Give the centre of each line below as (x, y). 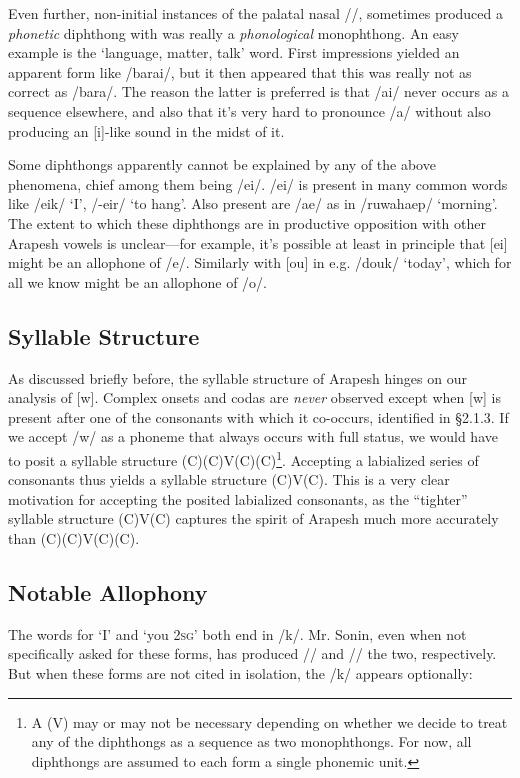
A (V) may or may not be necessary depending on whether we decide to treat (269, 721)
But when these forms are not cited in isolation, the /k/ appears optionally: (240, 672)
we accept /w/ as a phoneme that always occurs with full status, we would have (253, 436)
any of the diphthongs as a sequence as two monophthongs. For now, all (251, 741)
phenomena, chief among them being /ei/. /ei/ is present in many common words (258, 183)
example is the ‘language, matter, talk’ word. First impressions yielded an (234, 52)
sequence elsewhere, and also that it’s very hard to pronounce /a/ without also (249, 110)
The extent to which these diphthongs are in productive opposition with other (247, 222)
